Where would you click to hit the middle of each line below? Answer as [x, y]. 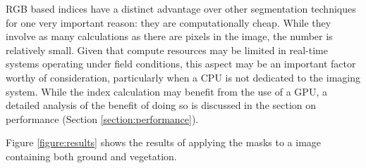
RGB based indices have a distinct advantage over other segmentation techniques [181, 8]
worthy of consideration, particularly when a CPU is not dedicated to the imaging [183, 77]
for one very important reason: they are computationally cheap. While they [169, 22]
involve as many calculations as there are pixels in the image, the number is [169, 36]
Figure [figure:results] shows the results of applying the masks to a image [164, 142]
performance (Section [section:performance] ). [102, 118]
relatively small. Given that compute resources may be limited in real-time [167, 50]
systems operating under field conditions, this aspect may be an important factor [181, 64]
